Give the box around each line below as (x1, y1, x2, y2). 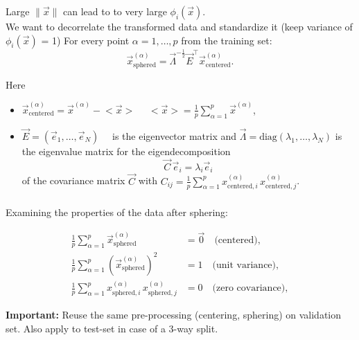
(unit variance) (212, 260, 277, 270)
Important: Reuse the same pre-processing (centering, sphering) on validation (6, 307, 342, 321)
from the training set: (181, 33, 272, 47)
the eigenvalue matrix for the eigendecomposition (21, 143, 231, 158)
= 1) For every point (41, 33, 130, 47)
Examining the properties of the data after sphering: (6, 205, 228, 220)
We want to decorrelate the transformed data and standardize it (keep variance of (6, 19, 353, 33)
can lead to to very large (63, 3, 167, 18)
